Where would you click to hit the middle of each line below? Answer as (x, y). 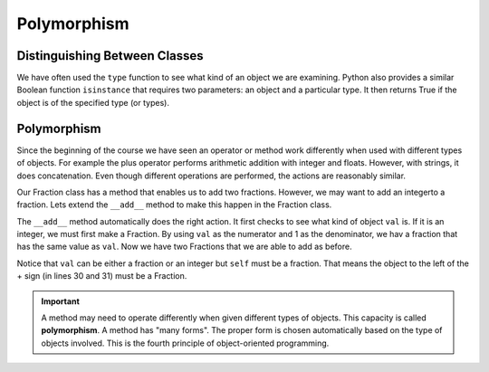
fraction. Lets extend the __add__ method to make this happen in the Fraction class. (174, 205)
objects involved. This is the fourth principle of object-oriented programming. (185, 343)
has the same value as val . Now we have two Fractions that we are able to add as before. (184, 247)
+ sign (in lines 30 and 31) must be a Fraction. (102, 276)
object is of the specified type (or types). (93, 102)
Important (61, 301)
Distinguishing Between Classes (110, 56)
